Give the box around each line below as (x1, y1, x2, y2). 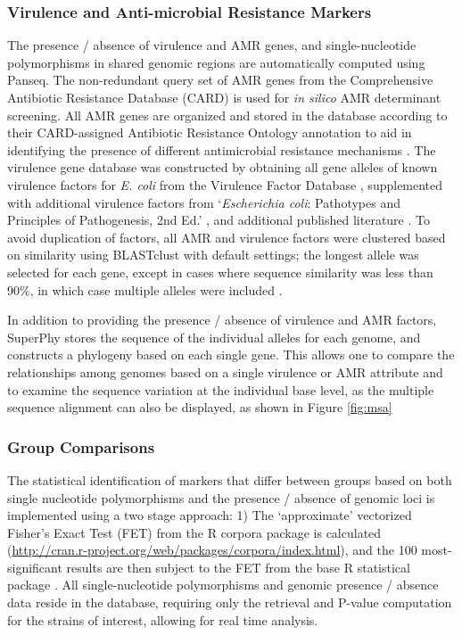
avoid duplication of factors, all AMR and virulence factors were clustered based (7, 227, 446, 246)
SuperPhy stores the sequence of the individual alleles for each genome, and (7, 327, 421, 346)
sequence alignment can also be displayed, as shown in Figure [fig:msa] (7, 398, 392, 416)
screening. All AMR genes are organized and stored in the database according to (7, 105, 448, 124)
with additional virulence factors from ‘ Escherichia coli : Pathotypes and (7, 193, 400, 211)
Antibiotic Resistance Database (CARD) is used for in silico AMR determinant (7, 88, 441, 106)
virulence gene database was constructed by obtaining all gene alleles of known (7, 158, 438, 177)
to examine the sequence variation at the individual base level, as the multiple (7, 380, 434, 399)
